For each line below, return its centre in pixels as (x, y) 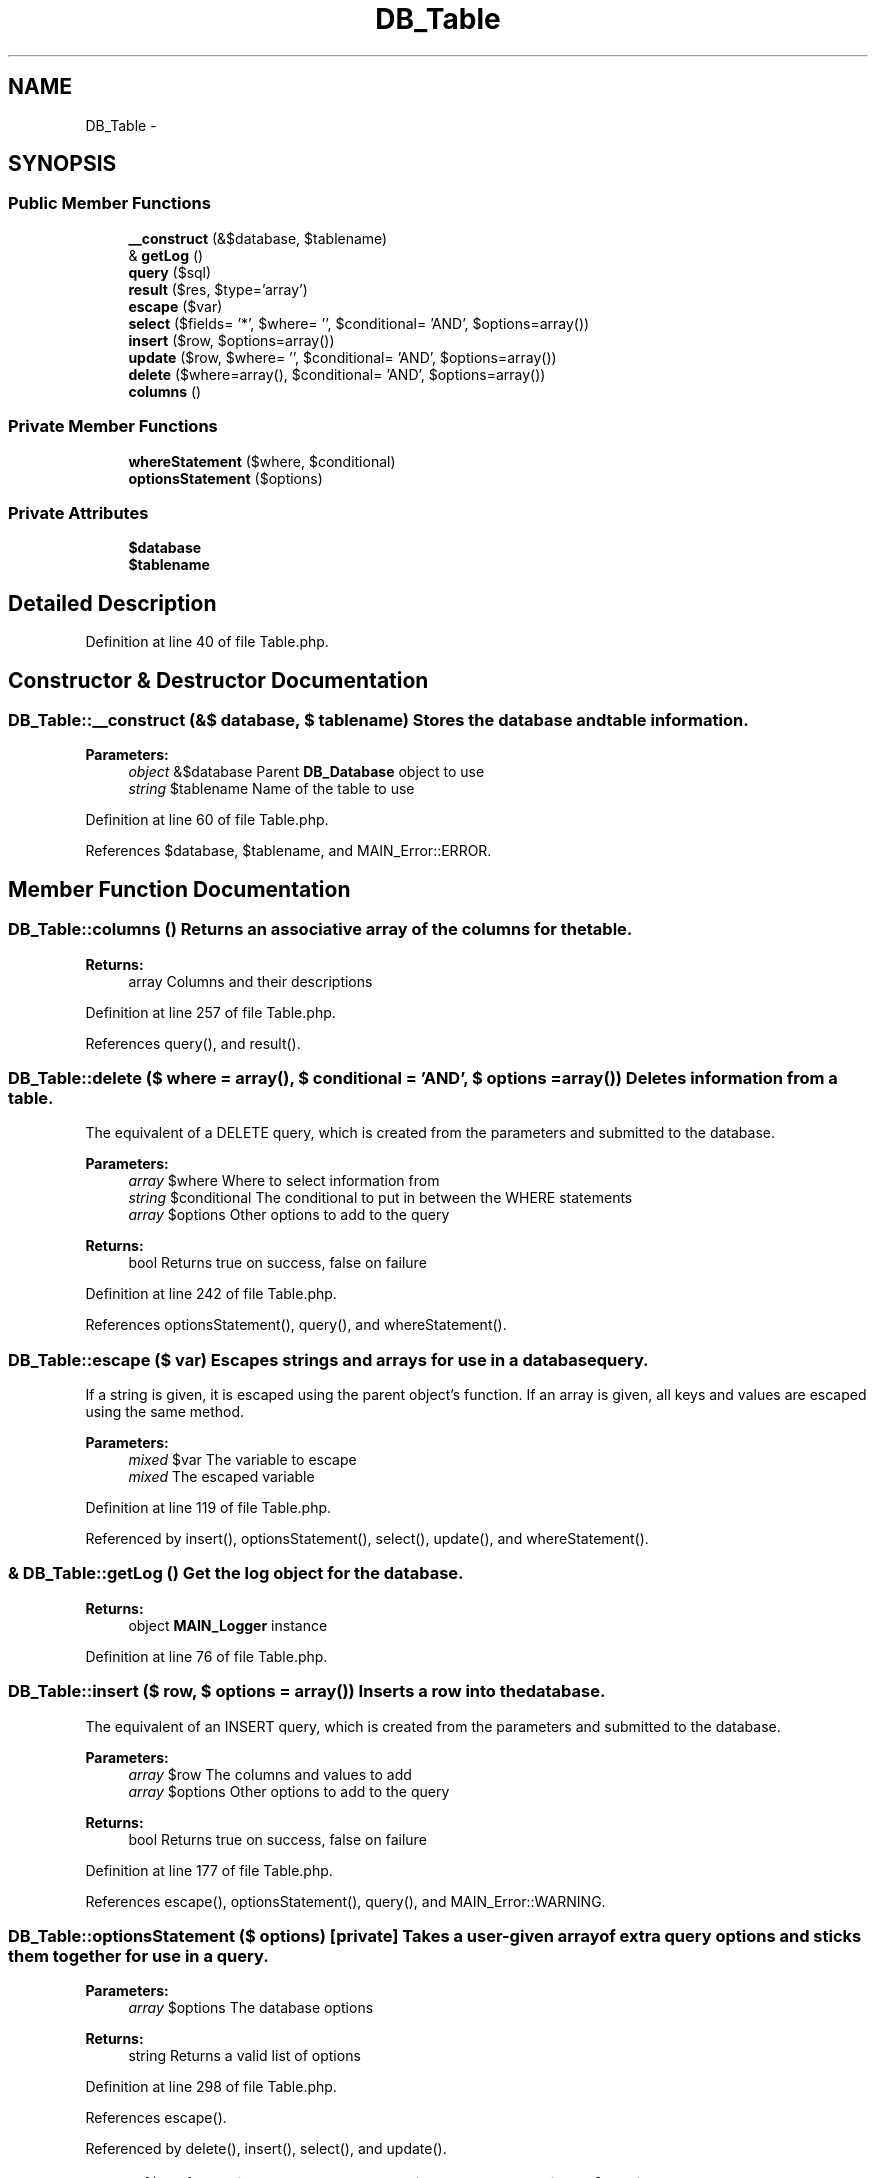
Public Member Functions (109, 203)
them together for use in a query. (138, 1955)
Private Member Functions (113, 426)
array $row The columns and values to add (270, 1774)
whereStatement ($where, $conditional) (262, 461)
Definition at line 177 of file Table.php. (209, 1870)
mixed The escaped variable (221, 1477)
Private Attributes (78, 512)
